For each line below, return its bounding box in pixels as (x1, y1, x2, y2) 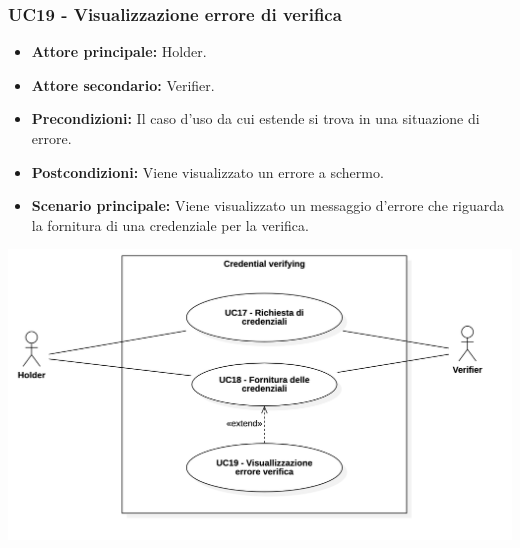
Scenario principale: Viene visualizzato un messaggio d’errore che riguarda (31, 195, 504, 216)
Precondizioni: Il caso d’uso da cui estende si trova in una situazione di (31, 108, 480, 129)
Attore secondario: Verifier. (31, 74, 215, 95)
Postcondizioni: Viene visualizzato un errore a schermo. (31, 161, 384, 182)
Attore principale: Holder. (31, 41, 207, 62)
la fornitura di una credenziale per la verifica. (31, 214, 309, 235)
